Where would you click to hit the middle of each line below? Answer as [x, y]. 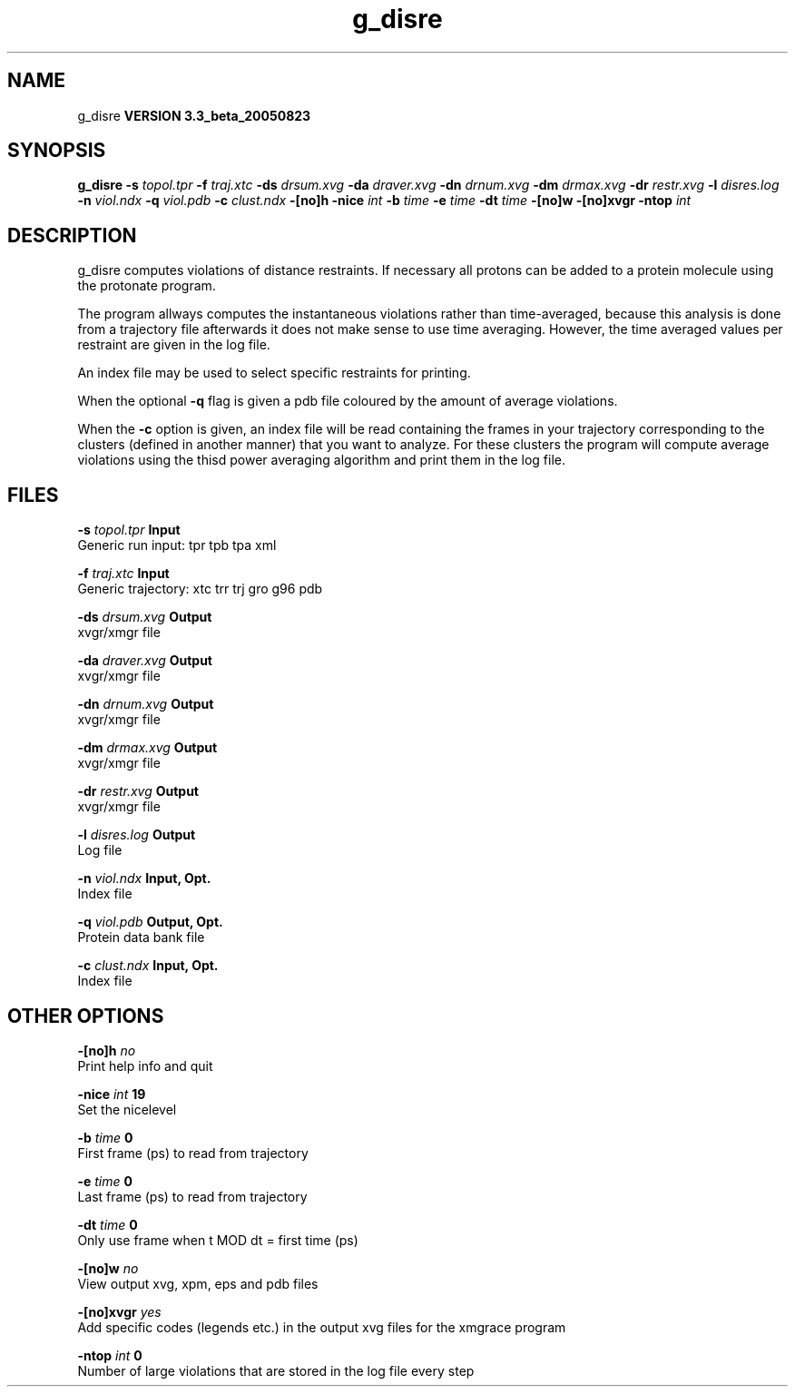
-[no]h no [107, 1050]
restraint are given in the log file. [174, 345]
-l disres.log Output [137, 835]
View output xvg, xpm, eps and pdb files [198, 1283]
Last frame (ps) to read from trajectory [192, 1196]
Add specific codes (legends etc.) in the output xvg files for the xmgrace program [322, 1327]
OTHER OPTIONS [86, 1016]
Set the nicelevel [127, 1109]
